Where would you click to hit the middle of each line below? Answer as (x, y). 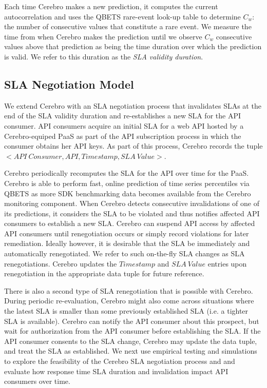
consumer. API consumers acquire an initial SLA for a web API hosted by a (124, 125)
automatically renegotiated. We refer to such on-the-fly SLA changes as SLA (125, 253)
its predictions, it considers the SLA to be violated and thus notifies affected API (132, 213)
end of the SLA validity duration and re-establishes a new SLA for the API (123, 116)
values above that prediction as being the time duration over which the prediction (133, 46)
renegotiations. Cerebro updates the (61, 263)
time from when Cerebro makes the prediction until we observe (103, 36)
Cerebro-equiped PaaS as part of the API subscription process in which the (123, 136)
